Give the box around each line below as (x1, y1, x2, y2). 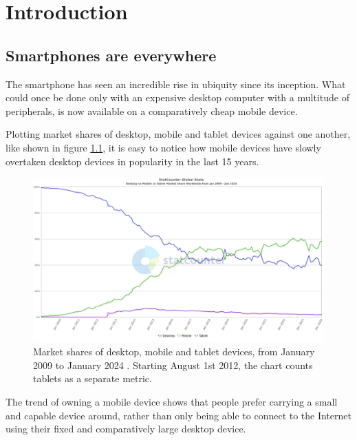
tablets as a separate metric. (33, 371, 152, 386)
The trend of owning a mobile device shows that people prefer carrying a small (6, 395, 338, 409)
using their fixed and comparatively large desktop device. (6, 421, 246, 436)
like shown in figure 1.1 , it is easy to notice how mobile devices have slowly (6, 140, 321, 154)
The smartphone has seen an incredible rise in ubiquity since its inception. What (6, 76, 346, 91)
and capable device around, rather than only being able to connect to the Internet (6, 408, 352, 422)
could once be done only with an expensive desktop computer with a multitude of (6, 90, 349, 105)
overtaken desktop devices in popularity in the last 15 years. (6, 154, 259, 168)
